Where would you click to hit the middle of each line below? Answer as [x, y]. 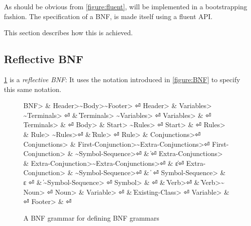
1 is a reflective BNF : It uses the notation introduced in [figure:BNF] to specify [122, 79]
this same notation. [33, 89]
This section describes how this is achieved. [68, 33]
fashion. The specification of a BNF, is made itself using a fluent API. [108, 16]
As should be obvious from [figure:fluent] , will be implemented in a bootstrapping [126, 6]
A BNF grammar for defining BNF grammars [91, 217]
